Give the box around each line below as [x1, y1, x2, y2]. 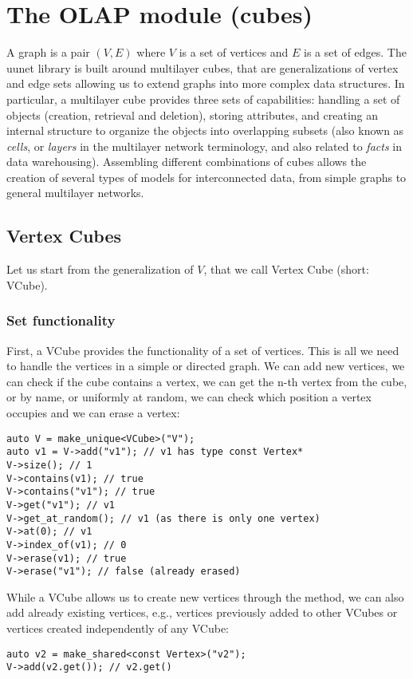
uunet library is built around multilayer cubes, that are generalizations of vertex [6, 59, 399, 76]
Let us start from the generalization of [6, 261, 194, 278]
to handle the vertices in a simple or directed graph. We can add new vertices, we [6, 357, 405, 374]
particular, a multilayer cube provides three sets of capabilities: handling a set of [6, 90, 400, 107]
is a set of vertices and [179, 44, 289, 61]
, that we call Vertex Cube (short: [203, 261, 369, 278]
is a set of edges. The [304, 44, 407, 61]
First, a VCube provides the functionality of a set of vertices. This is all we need [6, 341, 399, 358]
